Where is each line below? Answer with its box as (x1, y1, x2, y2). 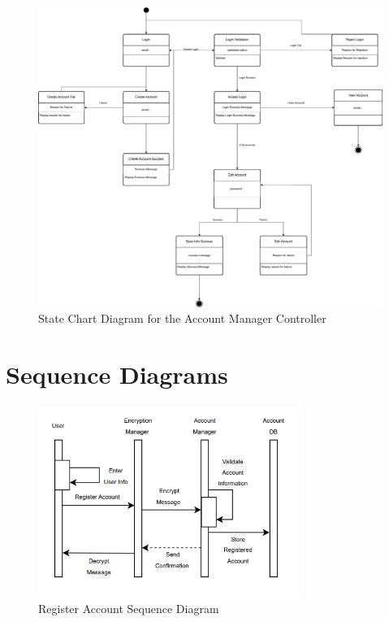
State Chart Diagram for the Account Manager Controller (38, 310, 326, 327)
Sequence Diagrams (6, 358, 228, 391)
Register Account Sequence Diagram (38, 599, 219, 616)
